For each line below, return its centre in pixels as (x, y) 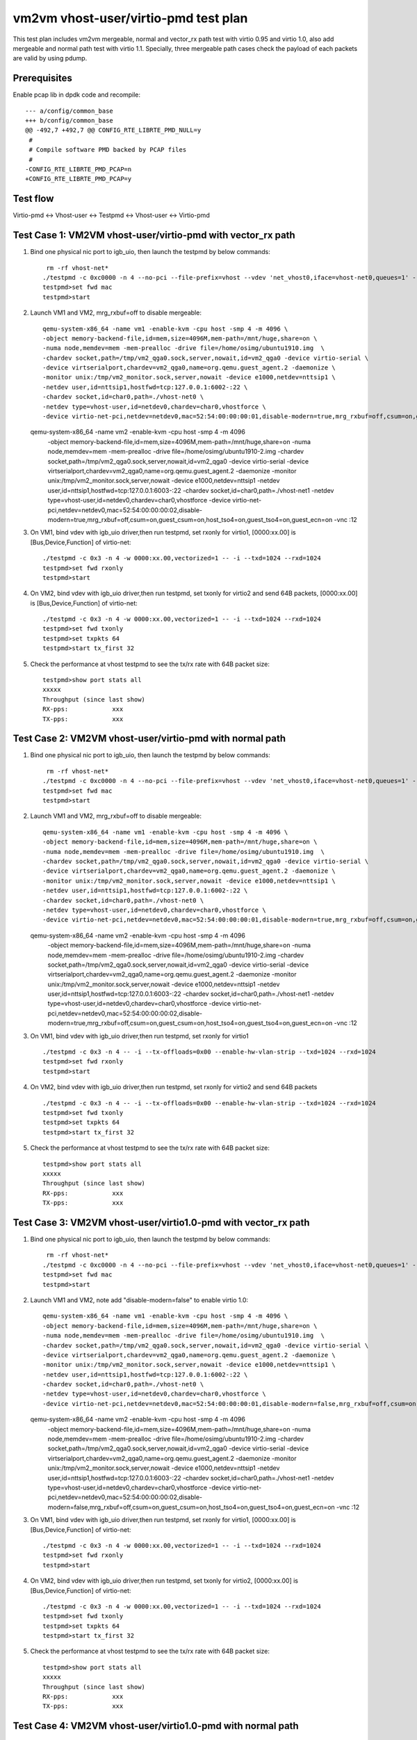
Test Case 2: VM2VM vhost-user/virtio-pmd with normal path (149, 739)
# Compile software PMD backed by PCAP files (108, 150)
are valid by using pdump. (50, 58)
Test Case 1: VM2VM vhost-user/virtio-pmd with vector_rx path (154, 236)
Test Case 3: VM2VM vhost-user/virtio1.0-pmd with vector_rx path (161, 1223)
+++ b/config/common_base (69, 121)
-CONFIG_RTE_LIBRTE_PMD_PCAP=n (79, 169)
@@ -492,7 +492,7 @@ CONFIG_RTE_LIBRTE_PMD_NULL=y (113, 130)
